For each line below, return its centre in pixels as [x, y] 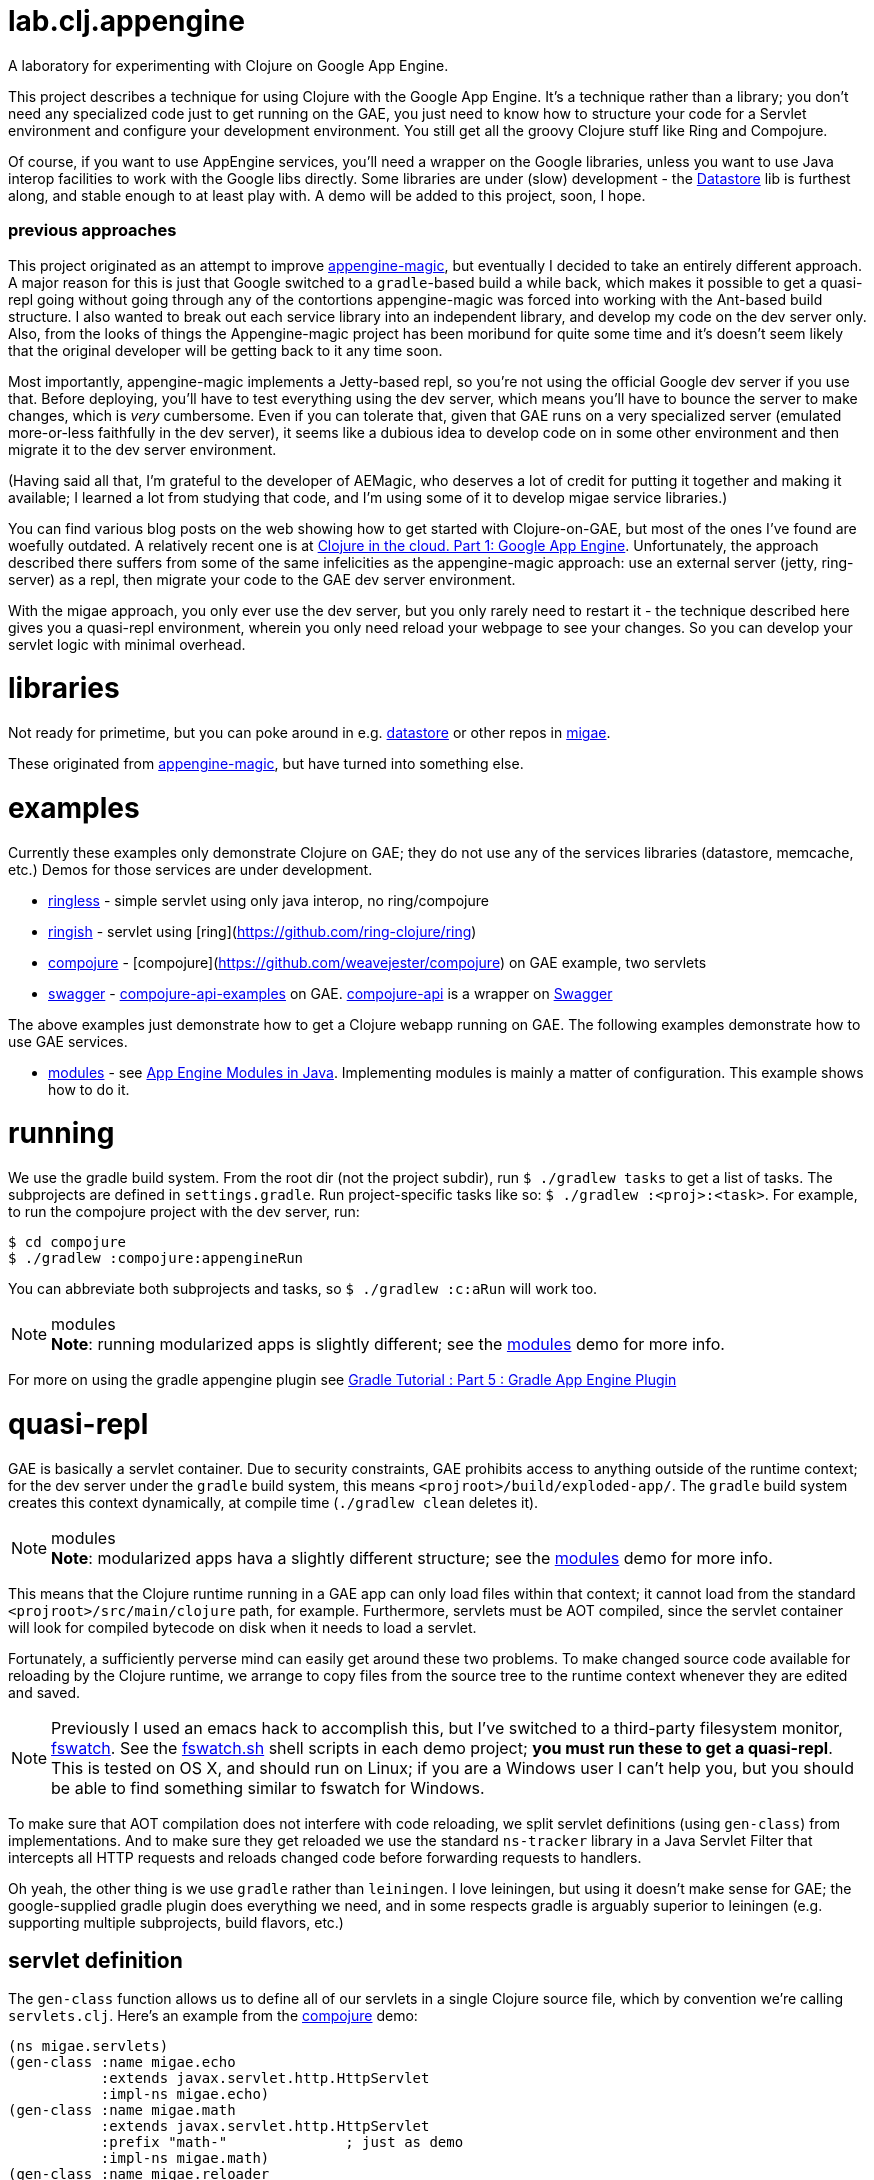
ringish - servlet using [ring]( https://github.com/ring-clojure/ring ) [262, 931]
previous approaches [92, 230]
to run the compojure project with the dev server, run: [184, 1211]
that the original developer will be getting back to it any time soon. [225, 350]
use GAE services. [68, 1041]
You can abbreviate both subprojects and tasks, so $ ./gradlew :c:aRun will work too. [303, 1288]
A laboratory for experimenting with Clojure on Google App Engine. [228, 65]
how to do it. [89, 1089]
